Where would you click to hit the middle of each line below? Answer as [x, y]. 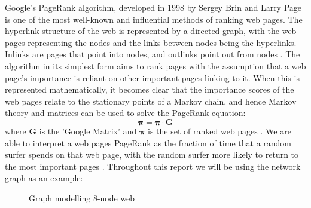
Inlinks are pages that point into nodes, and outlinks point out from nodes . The [153, 54]
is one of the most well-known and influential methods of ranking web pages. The [154, 19]
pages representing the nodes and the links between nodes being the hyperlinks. [151, 42]
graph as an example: [44, 178]
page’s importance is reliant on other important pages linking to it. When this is [152, 77]
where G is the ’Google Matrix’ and [71, 131]
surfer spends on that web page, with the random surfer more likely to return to [152, 155]
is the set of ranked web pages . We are [219, 131]
